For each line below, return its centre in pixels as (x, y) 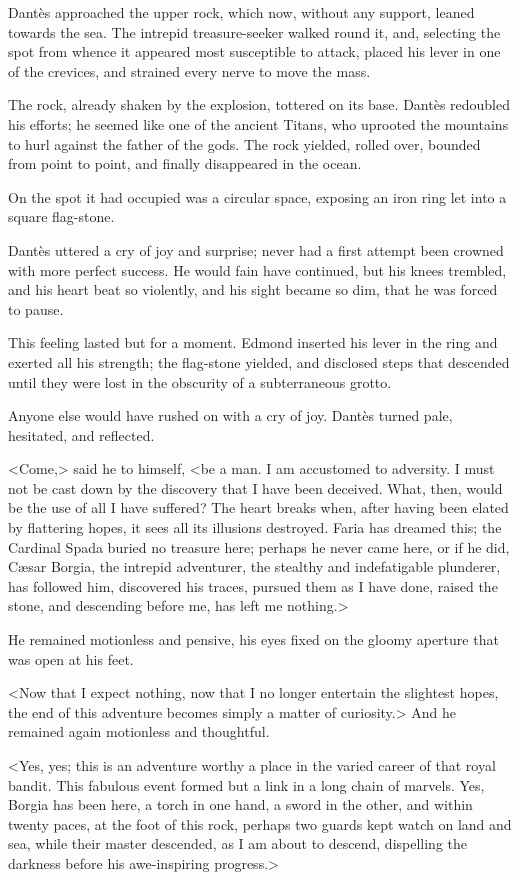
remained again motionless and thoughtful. (139, 731)
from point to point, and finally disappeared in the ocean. (185, 163)
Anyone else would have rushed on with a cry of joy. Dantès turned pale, (230, 415)
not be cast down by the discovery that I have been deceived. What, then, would (255, 487)
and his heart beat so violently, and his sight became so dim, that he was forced (253, 289)
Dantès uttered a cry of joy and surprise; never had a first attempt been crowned (256, 249)
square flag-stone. (61, 216)
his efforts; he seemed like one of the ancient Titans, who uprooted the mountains (258, 123)
